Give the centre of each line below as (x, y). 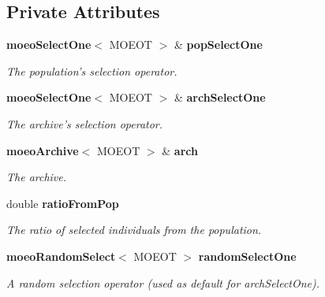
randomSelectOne (247, 256)
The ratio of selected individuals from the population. (134, 230)
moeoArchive (43, 150)
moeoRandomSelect (61, 256)
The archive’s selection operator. (85, 123)
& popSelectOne (218, 45)
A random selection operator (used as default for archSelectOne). (163, 282)
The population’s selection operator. (92, 71)
